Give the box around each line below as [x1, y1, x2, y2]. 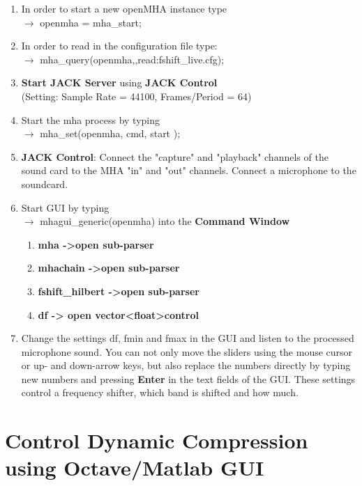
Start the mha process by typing [21, 112, 160, 127]
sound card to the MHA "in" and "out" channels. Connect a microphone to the [21, 163, 356, 178]
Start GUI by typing [21, 200, 110, 214]
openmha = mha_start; [40, 15, 142, 29]
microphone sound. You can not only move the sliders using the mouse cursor [21, 344, 353, 359]
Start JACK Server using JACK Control [21, 75, 218, 90]
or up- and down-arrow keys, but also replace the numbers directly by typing [21, 358, 351, 373]
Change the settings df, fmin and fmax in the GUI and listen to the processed [21, 331, 354, 345]
